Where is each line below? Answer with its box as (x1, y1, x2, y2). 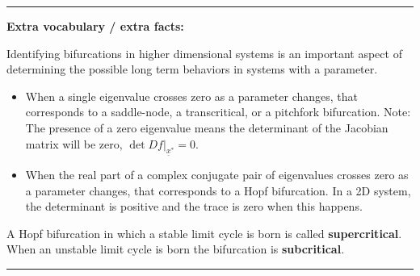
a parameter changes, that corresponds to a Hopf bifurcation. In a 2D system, (25, 182, 411, 199)
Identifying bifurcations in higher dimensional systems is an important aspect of (6, 44, 402, 61)
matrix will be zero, (25, 135, 123, 152)
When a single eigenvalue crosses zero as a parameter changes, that (25, 87, 359, 104)
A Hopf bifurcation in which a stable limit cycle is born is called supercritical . (6, 224, 402, 241)
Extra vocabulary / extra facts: (6, 18, 184, 34)
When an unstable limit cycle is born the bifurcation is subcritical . (6, 240, 345, 257)
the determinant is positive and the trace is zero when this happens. (25, 198, 363, 215)
